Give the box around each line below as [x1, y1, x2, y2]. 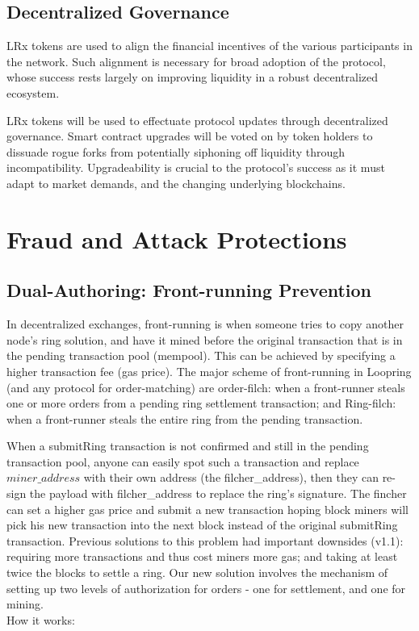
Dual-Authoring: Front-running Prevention [6, 278, 372, 303]
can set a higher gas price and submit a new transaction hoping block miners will [6, 500, 409, 517]
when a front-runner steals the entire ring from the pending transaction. [6, 410, 363, 427]
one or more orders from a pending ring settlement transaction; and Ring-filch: [6, 395, 396, 412]
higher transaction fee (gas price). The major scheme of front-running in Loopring [6, 362, 412, 379]
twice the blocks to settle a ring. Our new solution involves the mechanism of [6, 564, 388, 581]
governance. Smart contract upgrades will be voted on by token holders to [6, 127, 373, 144]
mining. [6, 595, 44, 612]
